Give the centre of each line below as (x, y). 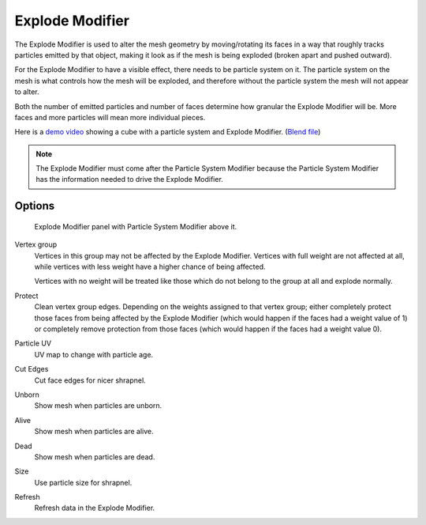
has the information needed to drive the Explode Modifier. (130, 179)
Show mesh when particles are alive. (94, 432)
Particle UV (33, 343)
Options (35, 206)
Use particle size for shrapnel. (83, 482)
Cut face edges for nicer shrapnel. (90, 380)
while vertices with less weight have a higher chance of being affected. (150, 267)
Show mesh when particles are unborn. (98, 406)
